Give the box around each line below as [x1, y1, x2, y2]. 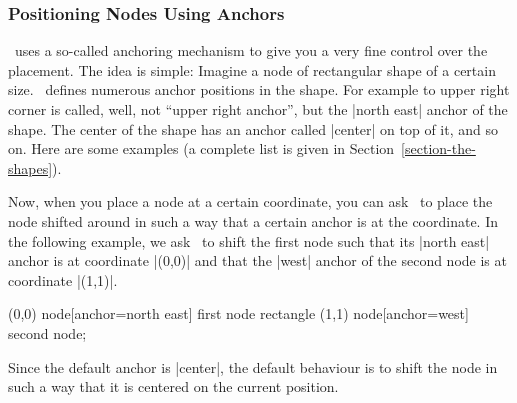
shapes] [8, 157, 53, 178]
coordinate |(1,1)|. [8, 269, 118, 290]
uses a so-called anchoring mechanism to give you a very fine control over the [14, 40, 488, 61]
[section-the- [401, 138, 476, 159]
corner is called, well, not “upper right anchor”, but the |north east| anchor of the [8, 99, 508, 119]
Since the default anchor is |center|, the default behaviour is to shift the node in [8, 356, 498, 377]
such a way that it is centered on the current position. [8, 376, 339, 397]
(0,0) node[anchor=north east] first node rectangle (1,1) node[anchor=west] [8, 303, 469, 324]
